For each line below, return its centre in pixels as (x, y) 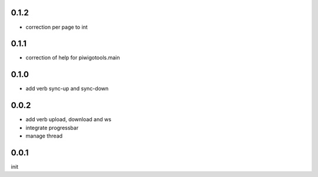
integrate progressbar (52, 128)
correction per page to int (57, 27)
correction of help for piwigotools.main (73, 58)
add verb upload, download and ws (69, 119)
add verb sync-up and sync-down (67, 89)
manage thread (44, 136)
